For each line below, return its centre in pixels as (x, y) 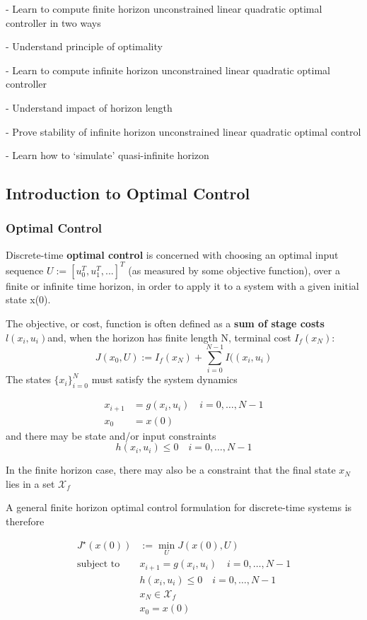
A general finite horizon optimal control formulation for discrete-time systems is (179, 507)
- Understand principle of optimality (84, 46)
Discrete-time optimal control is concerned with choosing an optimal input (172, 254)
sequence (25, 270)
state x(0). (28, 299)
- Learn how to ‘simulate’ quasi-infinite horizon (107, 155)
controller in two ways (53, 22)
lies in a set (30, 483)
